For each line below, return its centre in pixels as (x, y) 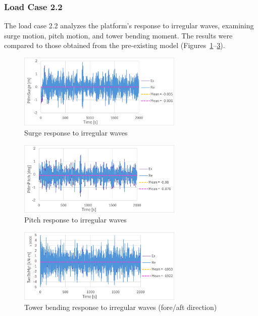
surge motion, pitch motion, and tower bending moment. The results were (118, 35)
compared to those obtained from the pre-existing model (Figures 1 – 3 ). (115, 45)
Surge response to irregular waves (76, 133)
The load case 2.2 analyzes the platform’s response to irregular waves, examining (129, 26)
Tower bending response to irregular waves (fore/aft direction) (121, 307)
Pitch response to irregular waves (75, 220)
